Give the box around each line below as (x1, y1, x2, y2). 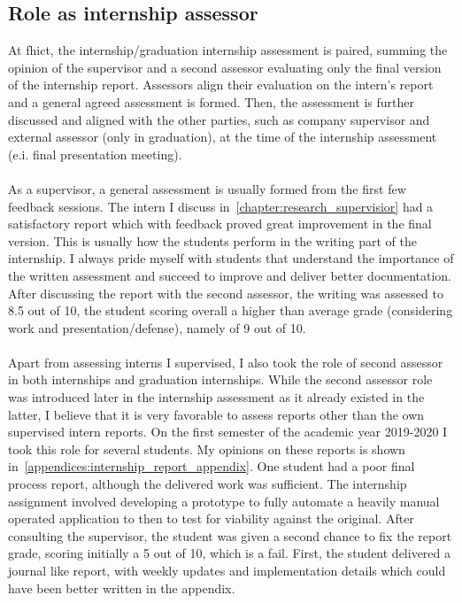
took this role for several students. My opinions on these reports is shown (8, 439, 405, 458)
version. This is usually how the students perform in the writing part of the (8, 231, 417, 250)
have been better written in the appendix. (8, 578, 235, 597)
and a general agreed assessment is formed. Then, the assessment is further (8, 92, 415, 111)
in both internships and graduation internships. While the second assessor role (8, 370, 433, 389)
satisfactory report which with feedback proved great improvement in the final (8, 214, 432, 233)
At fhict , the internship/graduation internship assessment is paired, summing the (8, 41, 448, 59)
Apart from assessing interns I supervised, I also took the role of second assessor (8, 352, 443, 371)
